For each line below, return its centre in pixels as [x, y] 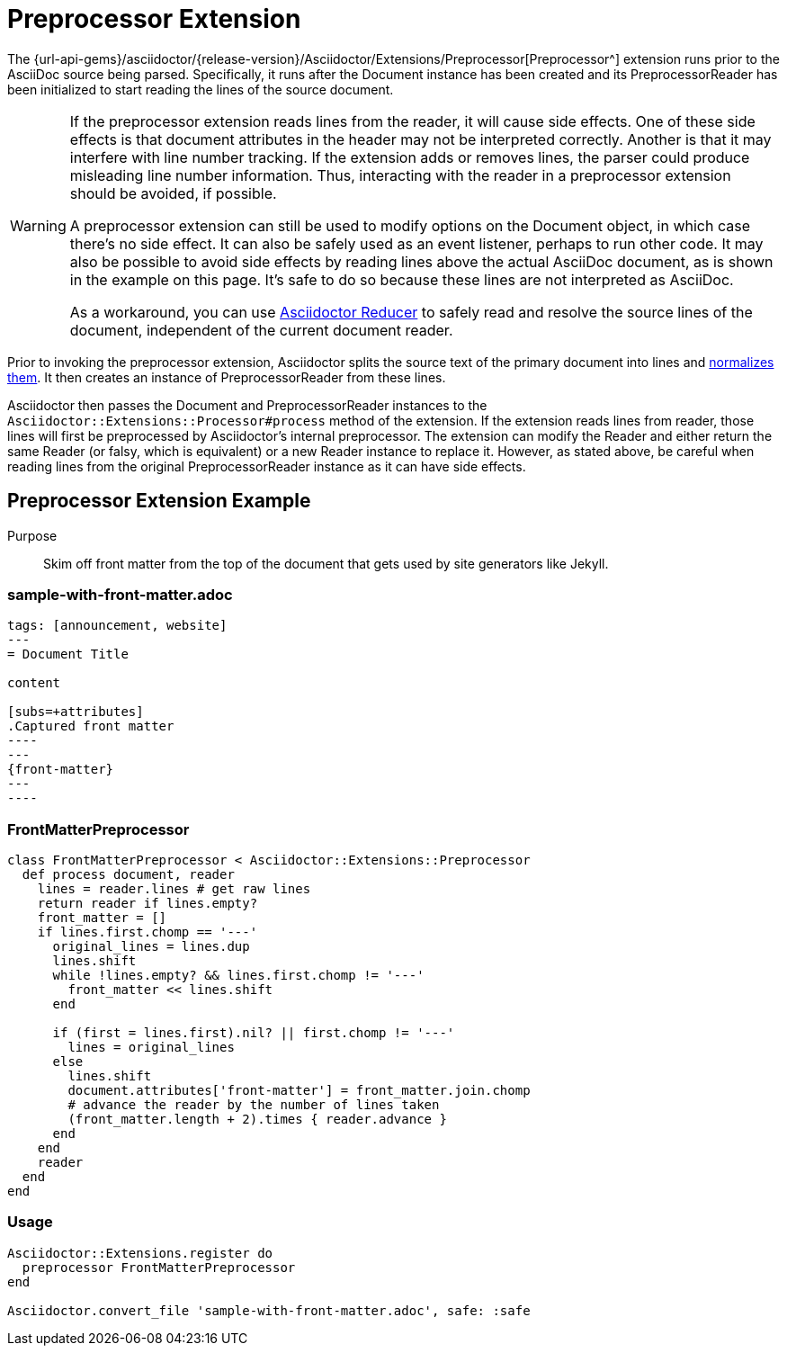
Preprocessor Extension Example [159, 501]
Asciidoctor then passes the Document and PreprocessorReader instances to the [247, 405]
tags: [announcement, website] [117, 626]
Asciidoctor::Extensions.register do [140, 1253]
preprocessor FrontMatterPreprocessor [159, 1267]
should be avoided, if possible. [173, 193]
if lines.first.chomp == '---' [148, 932]
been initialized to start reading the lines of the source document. [201, 89]
